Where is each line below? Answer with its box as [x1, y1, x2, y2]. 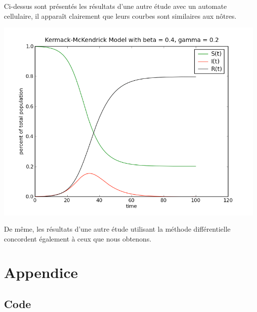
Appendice [4, 262, 78, 282]
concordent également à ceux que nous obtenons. [4, 233, 152, 243]
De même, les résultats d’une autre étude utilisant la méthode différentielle [4, 224, 231, 234]
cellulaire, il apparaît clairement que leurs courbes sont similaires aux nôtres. [4, 10, 237, 21]
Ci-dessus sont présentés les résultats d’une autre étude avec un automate [4, 1, 227, 11]
